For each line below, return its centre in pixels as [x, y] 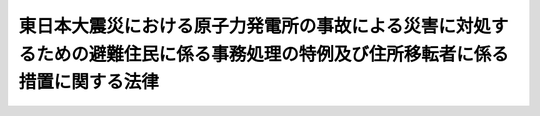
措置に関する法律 [89, 82]
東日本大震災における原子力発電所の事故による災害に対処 [255, 26]
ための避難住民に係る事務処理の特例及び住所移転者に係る [273, 54]
